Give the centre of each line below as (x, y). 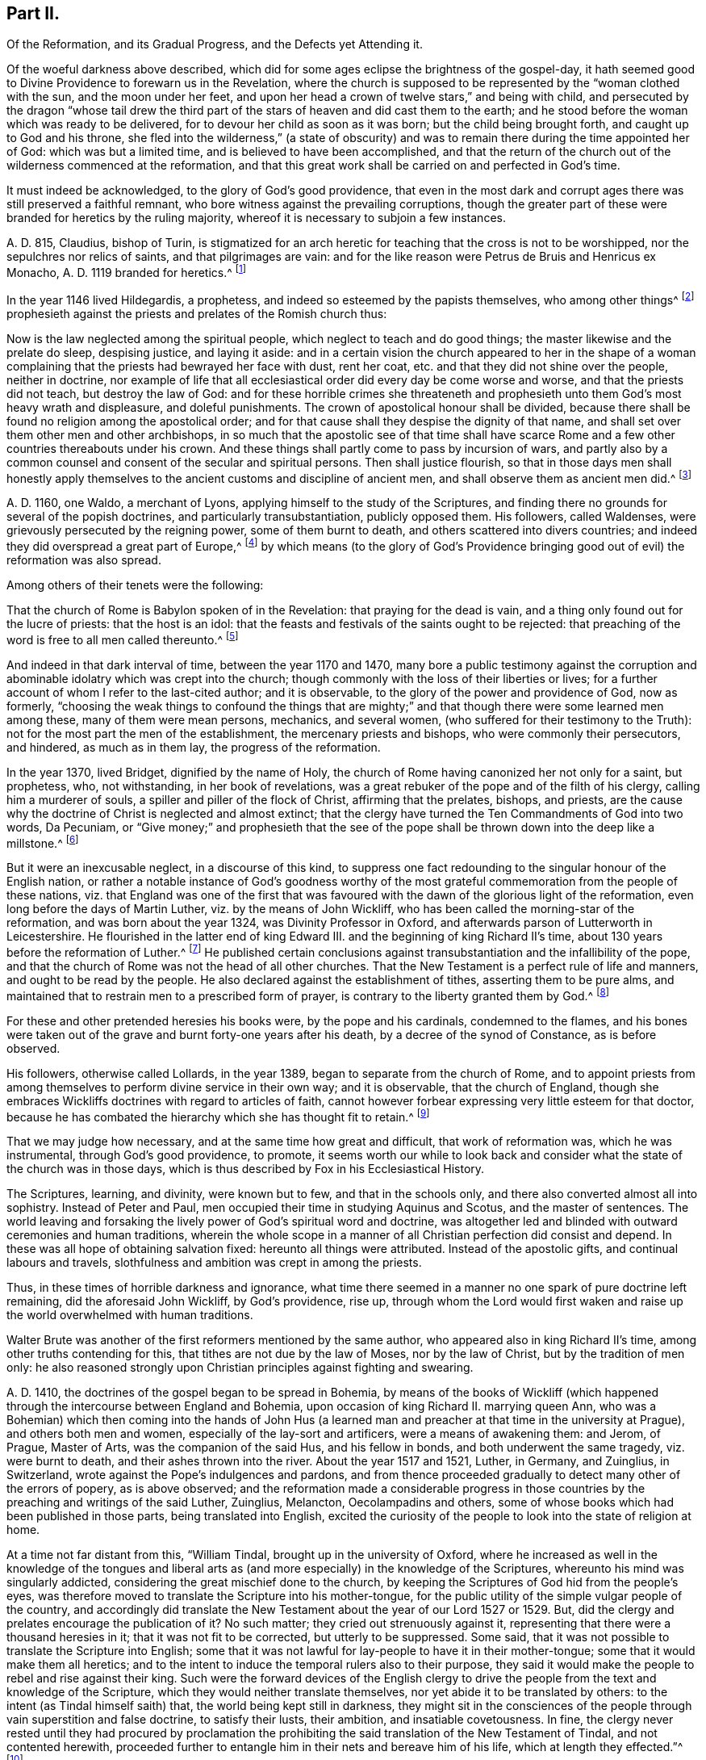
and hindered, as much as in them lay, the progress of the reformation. (194, 747)
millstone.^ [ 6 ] (43, 842)
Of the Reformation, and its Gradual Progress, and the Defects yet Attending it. (215, 44)
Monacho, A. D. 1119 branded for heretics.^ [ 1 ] (127, 272)
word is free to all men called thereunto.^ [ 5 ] (123, 639)
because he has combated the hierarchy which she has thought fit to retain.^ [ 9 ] (218, 1115)
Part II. (33, 13)
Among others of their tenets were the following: (135, 585)
